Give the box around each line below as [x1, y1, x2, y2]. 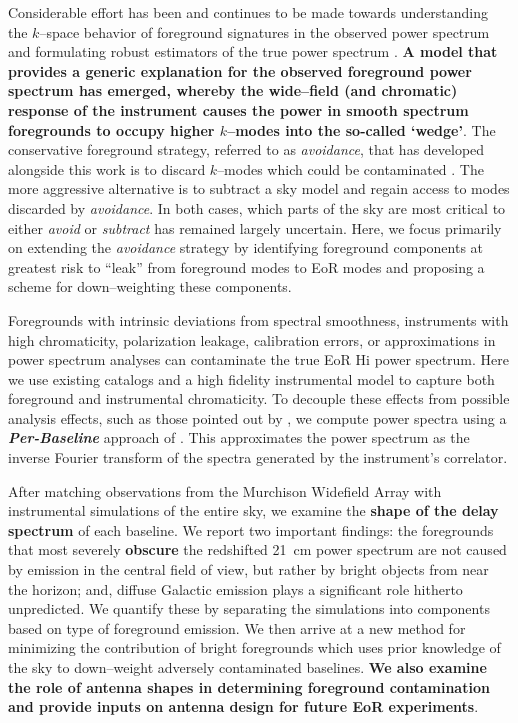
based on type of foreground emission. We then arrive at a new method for [8, 617, 466, 638]
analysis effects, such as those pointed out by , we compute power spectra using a [8, 407, 507, 428]
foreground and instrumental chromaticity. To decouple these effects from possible [8, 388, 510, 409]
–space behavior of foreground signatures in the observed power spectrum [39, 21, 490, 42]
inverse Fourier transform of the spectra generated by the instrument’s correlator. [8, 447, 508, 468]
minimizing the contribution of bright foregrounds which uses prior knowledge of [8, 637, 501, 658]
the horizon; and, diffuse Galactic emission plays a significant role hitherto [8, 578, 463, 599]
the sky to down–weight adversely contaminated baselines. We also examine [8, 657, 487, 677]
